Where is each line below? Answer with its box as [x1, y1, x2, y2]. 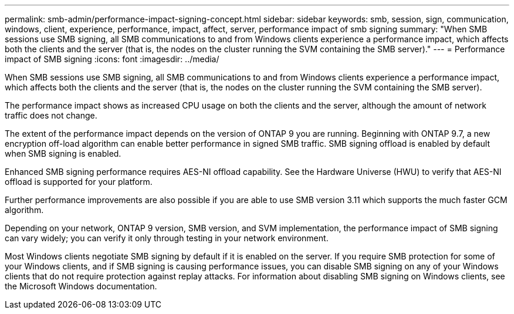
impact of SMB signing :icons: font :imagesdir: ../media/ [5, 54, 219, 64]
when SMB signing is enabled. [5, 148, 121, 158]
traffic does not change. [5, 110, 97, 120]
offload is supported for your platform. [5, 177, 153, 187]
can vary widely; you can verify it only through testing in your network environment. [5, 233, 329, 243]
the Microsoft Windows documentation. [5, 281, 157, 291]
